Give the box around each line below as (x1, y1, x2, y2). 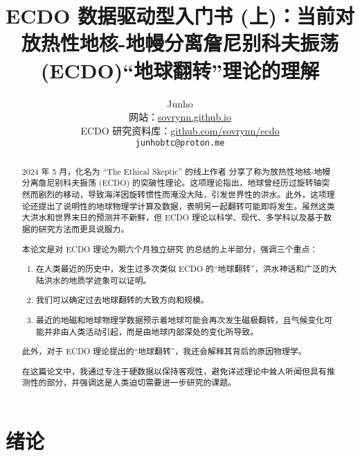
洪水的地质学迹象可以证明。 (44, 274, 152, 286)
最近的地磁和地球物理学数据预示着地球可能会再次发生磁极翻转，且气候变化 (36, 313, 325, 325)
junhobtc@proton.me (135, 138, 225, 148)
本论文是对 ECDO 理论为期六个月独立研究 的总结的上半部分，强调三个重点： (21, 243, 318, 255)
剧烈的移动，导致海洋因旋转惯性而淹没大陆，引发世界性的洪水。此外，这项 (38, 189, 327, 200)
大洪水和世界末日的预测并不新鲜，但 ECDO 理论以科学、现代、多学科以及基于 (21, 212, 324, 223)
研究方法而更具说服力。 (38, 223, 129, 235)
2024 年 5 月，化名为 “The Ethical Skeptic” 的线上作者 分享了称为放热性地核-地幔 (21, 165, 331, 177)
